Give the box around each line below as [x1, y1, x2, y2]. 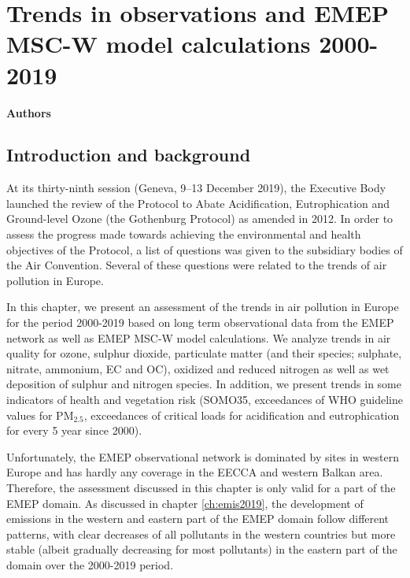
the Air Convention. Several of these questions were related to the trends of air [6, 257, 387, 273]
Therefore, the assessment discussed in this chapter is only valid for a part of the [6, 479, 396, 495]
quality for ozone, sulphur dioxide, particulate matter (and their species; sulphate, [6, 345, 402, 361]
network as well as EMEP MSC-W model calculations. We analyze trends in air [6, 329, 391, 346]
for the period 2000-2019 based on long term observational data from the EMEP [6, 314, 394, 331]
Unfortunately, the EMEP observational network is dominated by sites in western [6, 448, 399, 465]
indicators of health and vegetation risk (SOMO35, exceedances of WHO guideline [6, 391, 403, 408]
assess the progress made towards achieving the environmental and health [6, 226, 361, 243]
